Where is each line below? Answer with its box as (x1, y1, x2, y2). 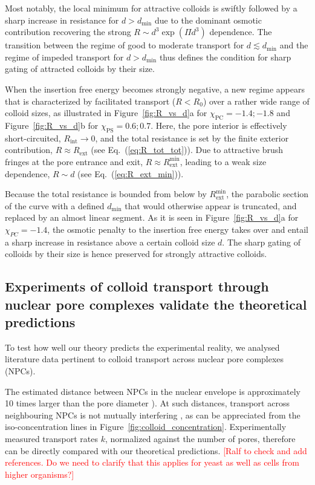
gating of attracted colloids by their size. (5, 62, 155, 75)
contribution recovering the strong (5, 25, 131, 38)
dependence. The (209, 25, 272, 38)
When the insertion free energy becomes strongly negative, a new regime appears (5, 82, 305, 95)
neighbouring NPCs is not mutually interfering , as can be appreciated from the (5, 408, 300, 421)
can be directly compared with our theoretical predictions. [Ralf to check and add (5, 444, 307, 457)
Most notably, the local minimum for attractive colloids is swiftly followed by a (5, 2, 297, 14)
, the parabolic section (226, 187, 309, 200)
